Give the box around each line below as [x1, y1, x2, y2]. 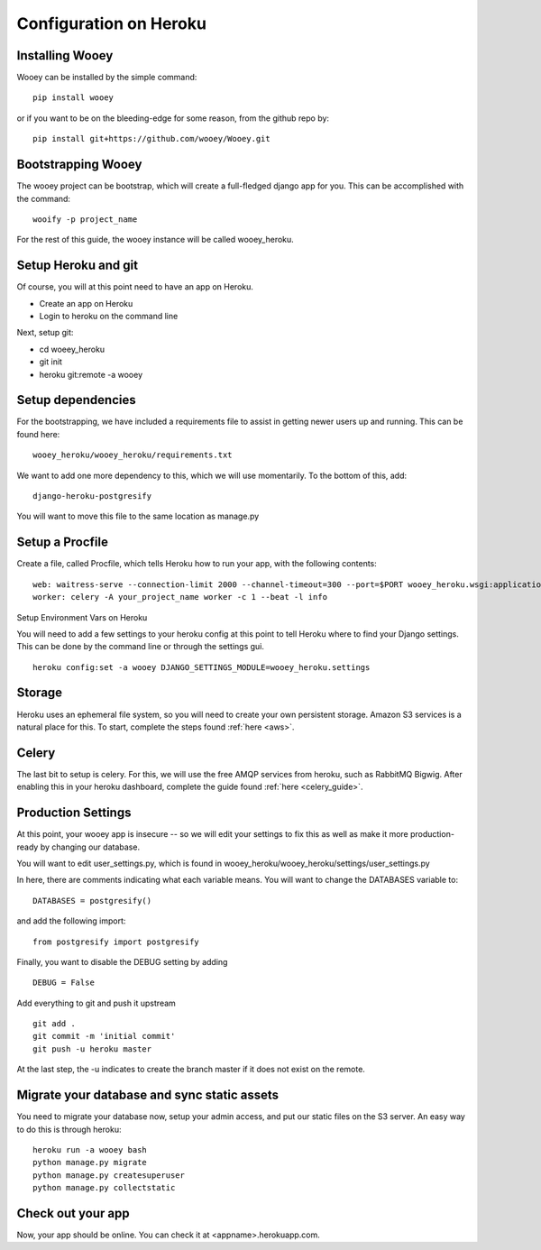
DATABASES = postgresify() [32, 896, 152, 905]
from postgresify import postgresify [32, 936, 200, 947]
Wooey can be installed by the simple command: [16, 72, 197, 83]
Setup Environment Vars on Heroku [16, 611, 148, 622]
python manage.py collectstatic [32, 1182, 176, 1193]
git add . [32, 1019, 76, 1029]
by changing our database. [40, 841, 140, 852]
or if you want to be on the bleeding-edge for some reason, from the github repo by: [16, 113, 329, 124]
